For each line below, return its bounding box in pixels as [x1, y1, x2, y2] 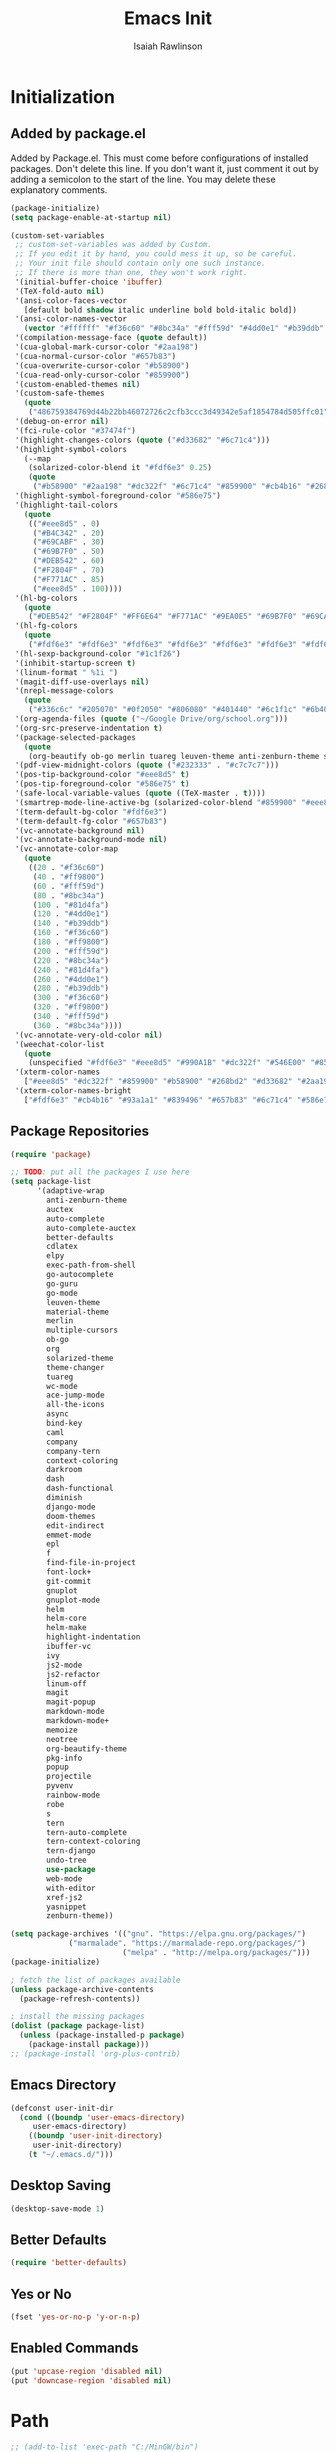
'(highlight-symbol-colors [14, 444, 128, 454]
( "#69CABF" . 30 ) [32, 537, 105, 547]
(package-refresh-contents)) [19, 1993, 141, 2004]
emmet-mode [46, 1530, 92, 1540]
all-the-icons [46, 1400, 105, 1410]
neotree [46, 1734, 78, 1744]
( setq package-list [10, 1177, 92, 1187]
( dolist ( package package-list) [10, 2021, 145, 2031]
